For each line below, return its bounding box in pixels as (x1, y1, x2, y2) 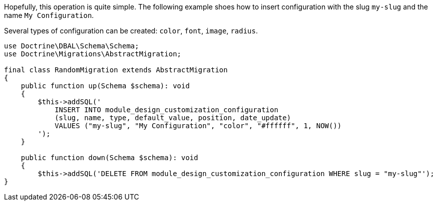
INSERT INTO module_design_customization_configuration (55, 106, 278, 114)
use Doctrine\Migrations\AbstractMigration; (4, 50, 182, 58)
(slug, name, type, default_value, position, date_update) (55, 114, 291, 122)
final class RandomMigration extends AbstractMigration (4, 66, 228, 74)
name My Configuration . (4, 11, 94, 19)
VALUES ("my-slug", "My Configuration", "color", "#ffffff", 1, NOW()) (55, 122, 342, 130)
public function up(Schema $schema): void (21, 82, 190, 90)
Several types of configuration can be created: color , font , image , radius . (4, 26, 258, 35)
